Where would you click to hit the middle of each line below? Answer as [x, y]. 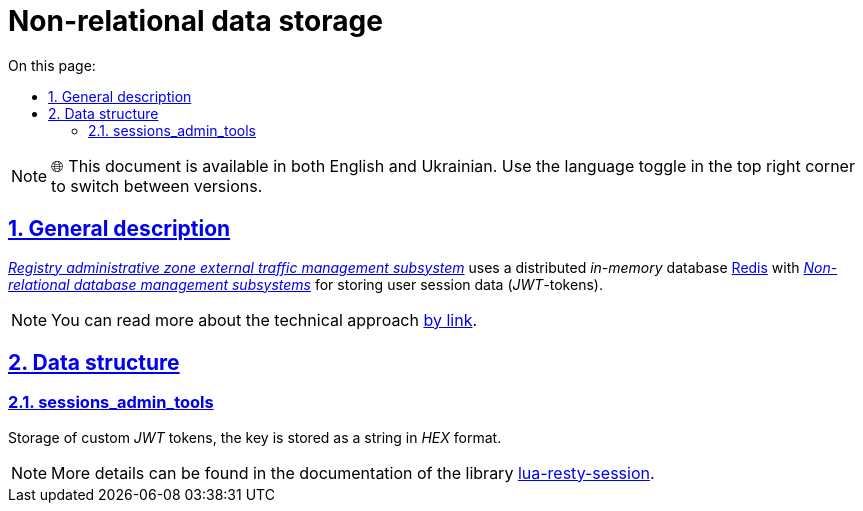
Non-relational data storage [195, 21]
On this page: [52, 65]
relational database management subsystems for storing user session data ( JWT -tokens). [305, 284]
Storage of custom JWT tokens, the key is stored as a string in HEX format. [255, 437]
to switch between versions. [157, 185]
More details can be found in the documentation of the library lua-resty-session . [353, 472]
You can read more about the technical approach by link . [264, 319]
